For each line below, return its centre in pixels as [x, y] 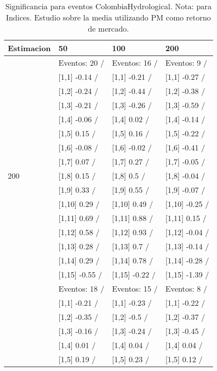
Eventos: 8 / [186, 288]
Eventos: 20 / [81, 63]
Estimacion [29, 48]
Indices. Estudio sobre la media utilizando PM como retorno [108, 17]
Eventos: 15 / [135, 288]
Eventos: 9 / [186, 63]
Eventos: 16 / [135, 63]
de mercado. [108, 28]
